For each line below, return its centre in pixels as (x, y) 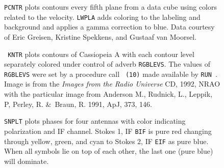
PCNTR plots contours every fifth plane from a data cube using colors (110, 7)
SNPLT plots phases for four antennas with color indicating (95, 121)
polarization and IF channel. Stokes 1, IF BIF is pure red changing (108, 131)
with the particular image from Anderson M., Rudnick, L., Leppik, (108, 94)
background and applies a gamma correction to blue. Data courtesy (109, 27)
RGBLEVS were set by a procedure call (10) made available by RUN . (111, 74)
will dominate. (27, 161)
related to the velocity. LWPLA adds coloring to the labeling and (102, 17)
